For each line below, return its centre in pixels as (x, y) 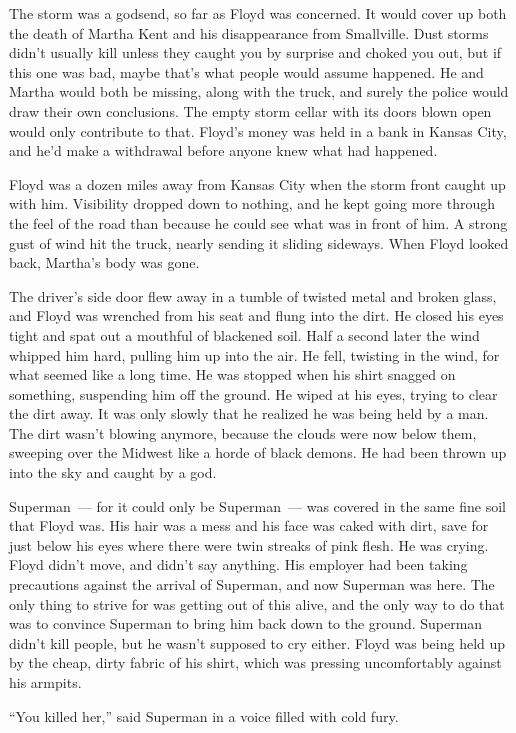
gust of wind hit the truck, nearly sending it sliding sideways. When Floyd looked (259, 242)
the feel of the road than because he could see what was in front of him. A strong (258, 222)
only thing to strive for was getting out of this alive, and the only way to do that (257, 603)
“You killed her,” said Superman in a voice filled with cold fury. (204, 715)
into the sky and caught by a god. (113, 472)
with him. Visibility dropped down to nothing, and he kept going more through (252, 203)
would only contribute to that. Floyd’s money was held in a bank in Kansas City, (258, 130)
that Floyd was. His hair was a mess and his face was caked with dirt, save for (249, 525)
